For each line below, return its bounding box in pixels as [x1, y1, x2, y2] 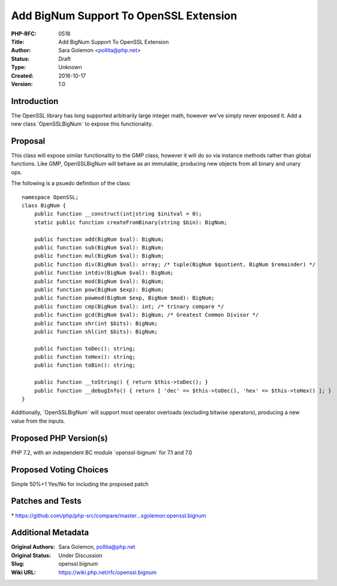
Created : [11, 72, 34, 79]
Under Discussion [58, 552, 103, 559]
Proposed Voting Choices [11, 465, 109, 475]
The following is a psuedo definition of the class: [11, 180, 131, 187]
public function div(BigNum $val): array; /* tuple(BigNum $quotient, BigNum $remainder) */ [34, 261, 316, 267]
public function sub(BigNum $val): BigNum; [34, 244, 164, 251]
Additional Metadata [11, 528, 89, 538]
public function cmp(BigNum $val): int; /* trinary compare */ [34, 303, 224, 310]
